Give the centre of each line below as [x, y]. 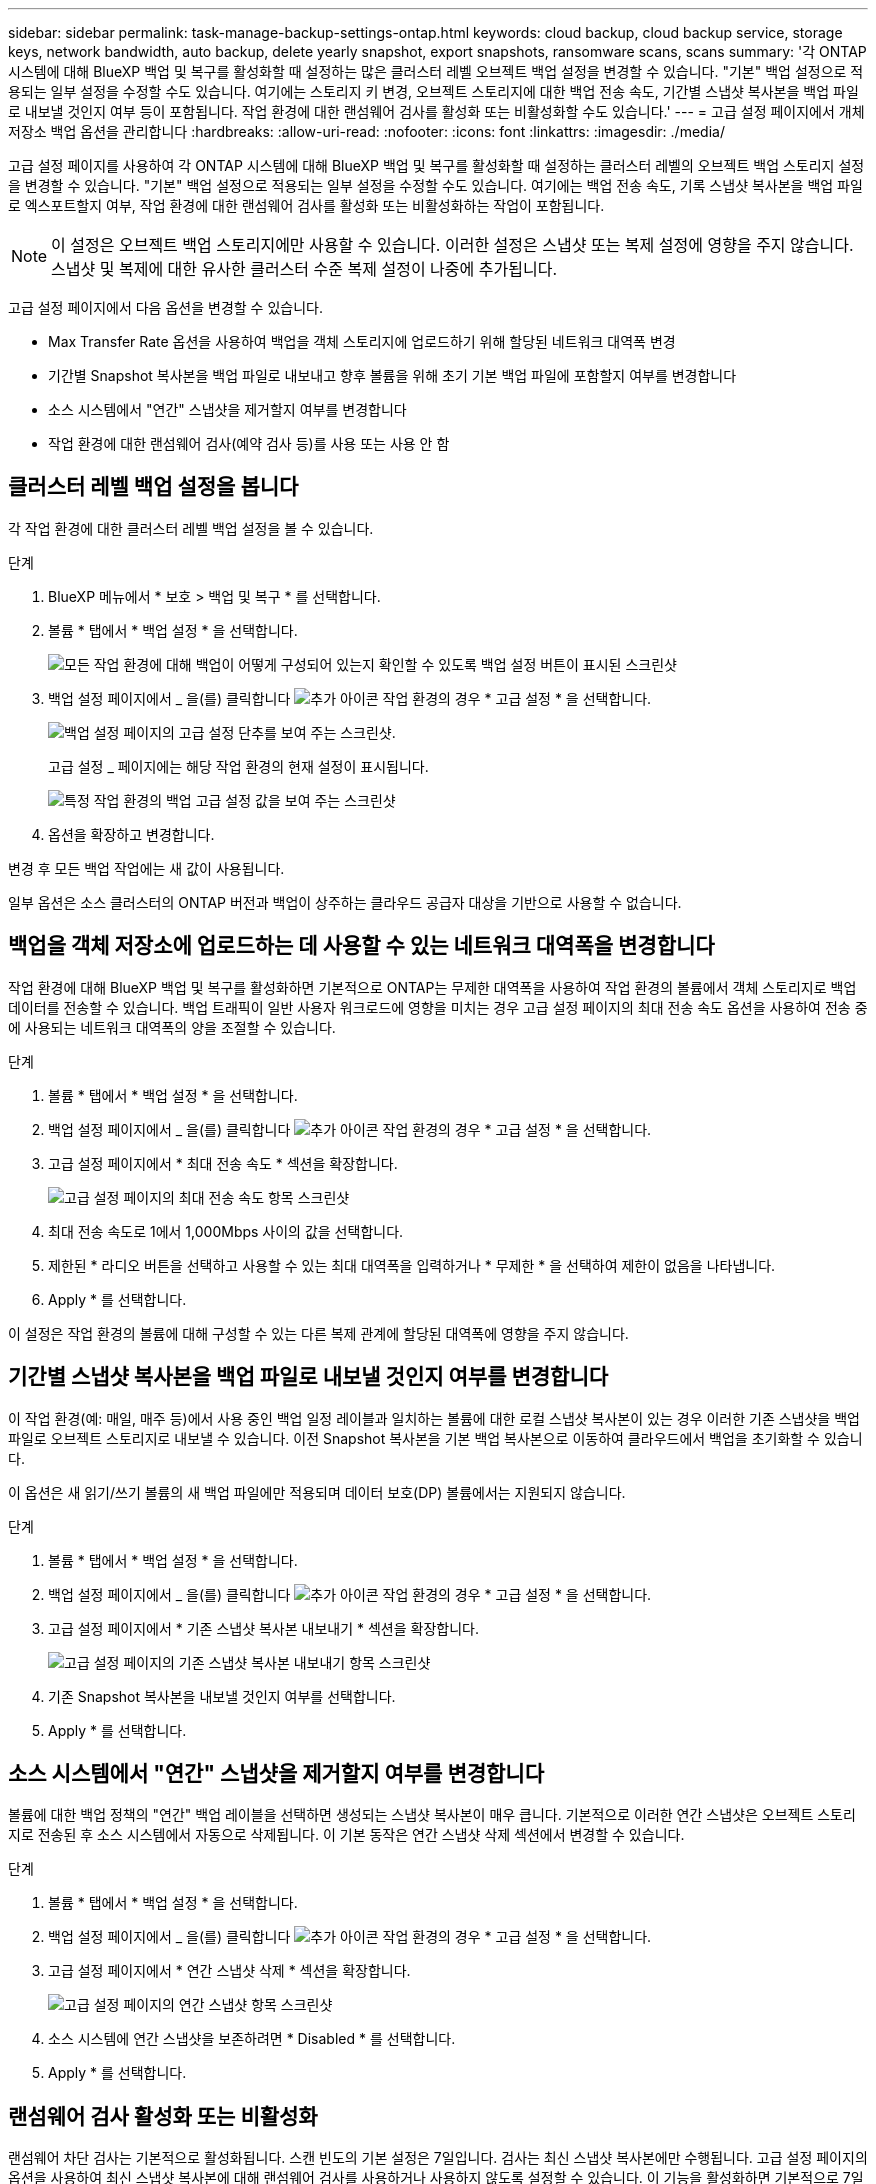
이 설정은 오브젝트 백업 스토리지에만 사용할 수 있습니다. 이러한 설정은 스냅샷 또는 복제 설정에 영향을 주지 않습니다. [452, 245]
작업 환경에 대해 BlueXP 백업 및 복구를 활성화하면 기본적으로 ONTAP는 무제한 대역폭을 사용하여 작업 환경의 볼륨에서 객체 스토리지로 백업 [432, 987]
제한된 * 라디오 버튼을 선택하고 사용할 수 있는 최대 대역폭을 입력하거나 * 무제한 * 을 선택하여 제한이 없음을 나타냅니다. [412, 1265]
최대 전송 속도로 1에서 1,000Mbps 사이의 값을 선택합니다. [226, 1231]
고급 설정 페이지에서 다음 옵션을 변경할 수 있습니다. [165, 307]
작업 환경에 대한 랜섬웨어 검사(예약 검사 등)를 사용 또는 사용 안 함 [249, 443]
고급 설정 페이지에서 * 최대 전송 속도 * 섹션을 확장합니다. [223, 1163]
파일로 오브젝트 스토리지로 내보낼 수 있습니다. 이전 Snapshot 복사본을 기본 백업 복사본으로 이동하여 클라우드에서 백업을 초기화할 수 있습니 [435, 1438]
